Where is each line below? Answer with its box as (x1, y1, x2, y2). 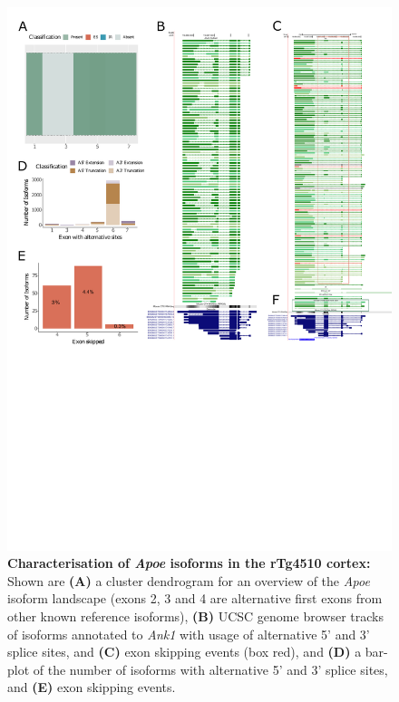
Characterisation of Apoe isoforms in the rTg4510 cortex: (7, 553, 371, 572)
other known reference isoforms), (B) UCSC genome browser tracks (7, 607, 384, 626)
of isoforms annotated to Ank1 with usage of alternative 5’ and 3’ (7, 624, 370, 643)
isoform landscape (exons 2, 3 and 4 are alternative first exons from (7, 589, 383, 608)
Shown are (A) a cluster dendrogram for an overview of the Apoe (7, 571, 370, 590)
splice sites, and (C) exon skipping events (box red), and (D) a (7, 642, 362, 661)
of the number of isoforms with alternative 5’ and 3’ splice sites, (33, 659, 388, 678)
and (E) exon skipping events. (7, 678, 176, 697)
